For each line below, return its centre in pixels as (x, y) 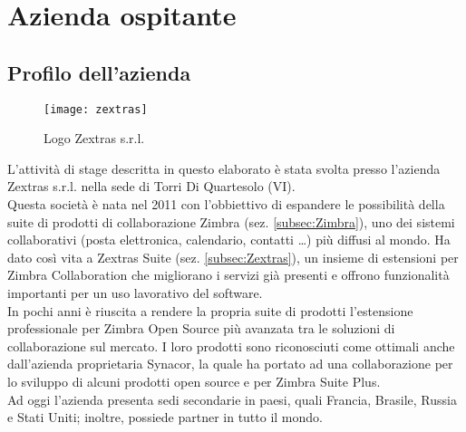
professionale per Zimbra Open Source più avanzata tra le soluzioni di (201, 328)
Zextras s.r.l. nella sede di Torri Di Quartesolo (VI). (151, 186)
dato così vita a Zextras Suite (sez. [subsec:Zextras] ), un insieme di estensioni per (233, 257)
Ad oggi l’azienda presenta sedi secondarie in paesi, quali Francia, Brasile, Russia (232, 399)
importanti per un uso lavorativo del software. (135, 292)
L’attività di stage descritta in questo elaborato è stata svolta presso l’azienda (224, 168)
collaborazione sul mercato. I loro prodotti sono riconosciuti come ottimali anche (231, 346)
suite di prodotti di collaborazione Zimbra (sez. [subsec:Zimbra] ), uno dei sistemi (231, 221)
